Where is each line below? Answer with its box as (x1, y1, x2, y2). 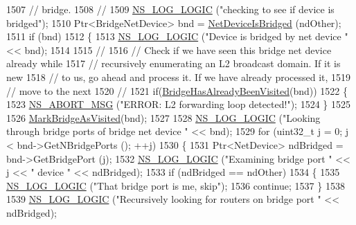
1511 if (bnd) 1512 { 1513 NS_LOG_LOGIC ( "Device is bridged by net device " (6, 29, 348, 44)
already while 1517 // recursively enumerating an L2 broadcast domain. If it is (6, 56, 341, 71)
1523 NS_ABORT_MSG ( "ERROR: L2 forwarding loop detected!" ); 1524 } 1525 (6, 97, 350, 111)
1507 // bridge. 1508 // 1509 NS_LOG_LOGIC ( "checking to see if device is (6, 2, 335, 16)
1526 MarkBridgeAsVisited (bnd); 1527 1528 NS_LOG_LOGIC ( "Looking (6, 110, 321, 125)
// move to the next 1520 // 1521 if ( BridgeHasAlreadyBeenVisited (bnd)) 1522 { (6, 83, 348, 98)
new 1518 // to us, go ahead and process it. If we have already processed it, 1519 (6, 69, 351, 84)
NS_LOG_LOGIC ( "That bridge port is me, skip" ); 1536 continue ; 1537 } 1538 (6, 178, 345, 192)
